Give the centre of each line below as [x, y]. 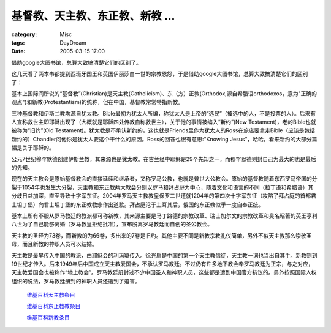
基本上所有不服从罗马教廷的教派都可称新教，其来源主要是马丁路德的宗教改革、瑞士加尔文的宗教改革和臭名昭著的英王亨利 [164, 215]
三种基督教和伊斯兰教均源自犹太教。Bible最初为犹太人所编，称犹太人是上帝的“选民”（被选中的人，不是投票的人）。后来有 [164, 113]
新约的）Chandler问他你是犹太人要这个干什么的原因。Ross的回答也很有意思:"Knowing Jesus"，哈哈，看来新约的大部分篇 [164, 139]
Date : [18, 51]
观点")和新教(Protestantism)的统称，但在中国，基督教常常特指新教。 [97, 102]
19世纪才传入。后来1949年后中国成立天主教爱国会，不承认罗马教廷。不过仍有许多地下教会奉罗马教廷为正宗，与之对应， [162, 264]
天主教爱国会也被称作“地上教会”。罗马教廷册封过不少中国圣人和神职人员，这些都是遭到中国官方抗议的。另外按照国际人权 [164, 272]
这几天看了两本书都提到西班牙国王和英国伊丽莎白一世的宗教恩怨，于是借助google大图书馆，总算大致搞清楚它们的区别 [160, 74]
